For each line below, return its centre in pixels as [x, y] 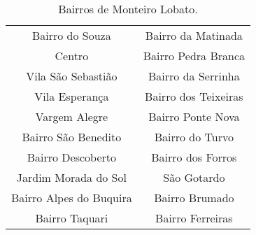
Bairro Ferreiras [194, 218]
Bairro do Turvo [194, 137]
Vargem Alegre [72, 116]
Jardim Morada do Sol [71, 177]
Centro [72, 56]
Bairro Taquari [72, 218]
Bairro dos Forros [194, 157]
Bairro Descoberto [72, 157]
